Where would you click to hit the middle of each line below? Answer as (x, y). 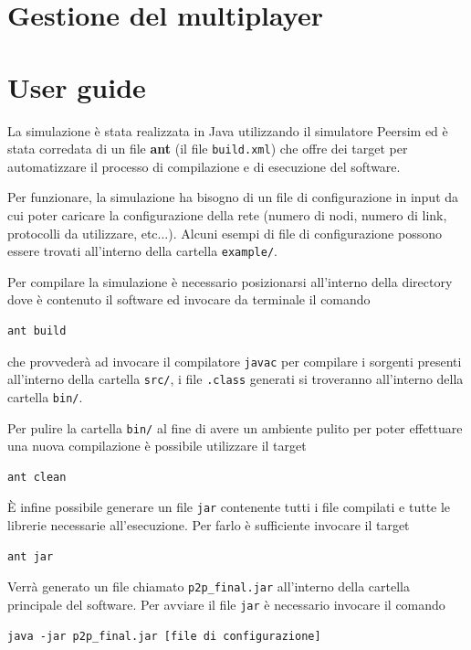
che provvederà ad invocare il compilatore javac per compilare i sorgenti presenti (235, 361)
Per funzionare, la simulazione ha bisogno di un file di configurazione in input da (233, 197)
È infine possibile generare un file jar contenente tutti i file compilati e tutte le (229, 507)
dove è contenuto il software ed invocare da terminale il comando (189, 299)
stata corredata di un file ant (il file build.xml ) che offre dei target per (208, 149)
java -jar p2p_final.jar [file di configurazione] (164, 636)
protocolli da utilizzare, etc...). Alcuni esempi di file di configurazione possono (225, 233)
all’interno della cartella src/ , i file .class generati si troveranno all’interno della (235, 379)
